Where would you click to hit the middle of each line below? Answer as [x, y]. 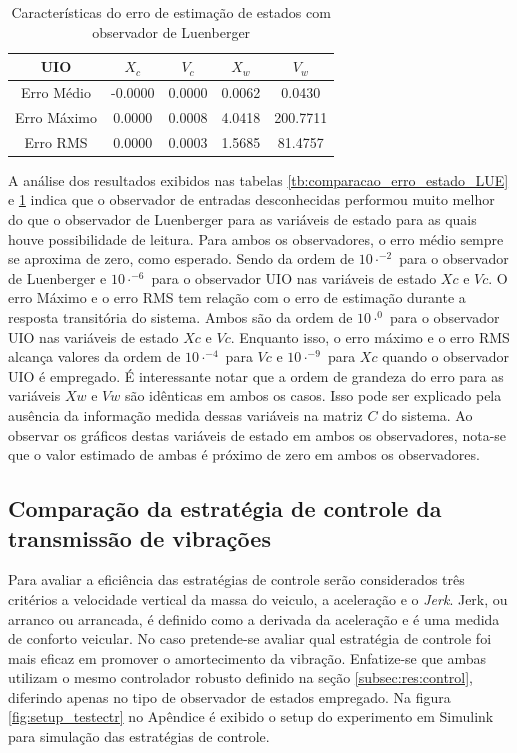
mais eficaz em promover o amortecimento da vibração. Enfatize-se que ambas [247, 657]
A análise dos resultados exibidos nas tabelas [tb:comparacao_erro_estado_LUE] [258, 179]
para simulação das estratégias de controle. [139, 736]
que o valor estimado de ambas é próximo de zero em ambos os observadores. [244, 454]
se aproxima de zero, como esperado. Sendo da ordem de [181, 258]
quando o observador [446, 356]
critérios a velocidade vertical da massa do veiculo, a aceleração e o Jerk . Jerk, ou [258, 598]
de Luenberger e [57, 277]
